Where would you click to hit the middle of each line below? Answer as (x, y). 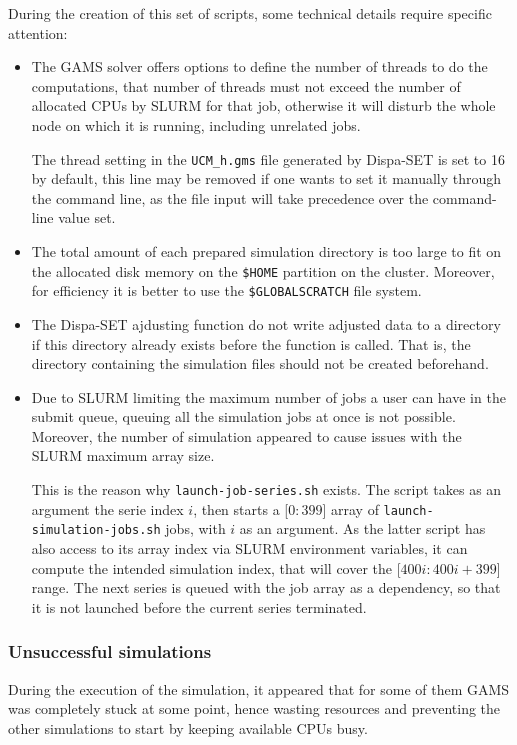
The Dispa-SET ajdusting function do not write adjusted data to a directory (266, 323)
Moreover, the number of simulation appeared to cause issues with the (246, 435)
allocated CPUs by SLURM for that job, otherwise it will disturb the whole (263, 105)
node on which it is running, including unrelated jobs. (196, 124)
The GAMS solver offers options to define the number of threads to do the (259, 66)
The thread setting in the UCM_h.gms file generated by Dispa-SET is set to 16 (268, 158)
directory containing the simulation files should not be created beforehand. (260, 363)
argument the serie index (107, 508)
